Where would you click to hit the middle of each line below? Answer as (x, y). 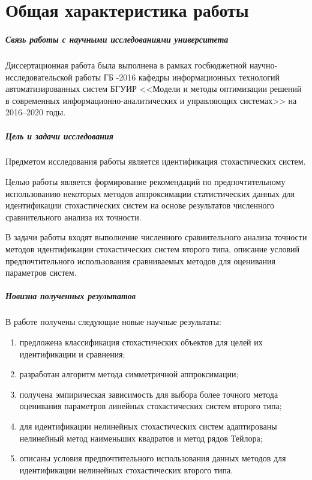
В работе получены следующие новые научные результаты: (113, 322)
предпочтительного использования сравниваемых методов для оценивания (141, 260)
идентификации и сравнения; (72, 354)
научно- (263, 65)
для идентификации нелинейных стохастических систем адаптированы (148, 426)
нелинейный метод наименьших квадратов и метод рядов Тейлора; (141, 438)
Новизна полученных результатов (70, 296)
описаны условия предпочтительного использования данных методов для (153, 458)
